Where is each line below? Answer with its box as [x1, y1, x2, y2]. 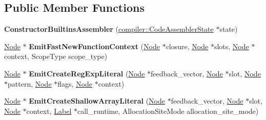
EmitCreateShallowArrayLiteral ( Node [29, 95, 166, 106]
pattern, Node [8, 78, 52, 89]
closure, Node [166, 41, 209, 51]
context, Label [26, 105, 72, 116]
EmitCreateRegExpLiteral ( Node [29, 68, 145, 78]
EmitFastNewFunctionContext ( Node [29, 41, 160, 51]
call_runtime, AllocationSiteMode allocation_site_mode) [77, 105, 259, 116]
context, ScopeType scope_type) [4, 51, 108, 62]
